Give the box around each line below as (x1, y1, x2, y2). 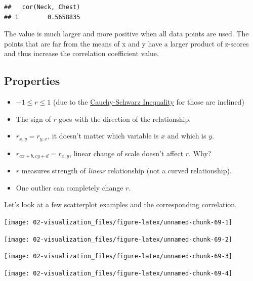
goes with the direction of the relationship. (59, 113, 191, 124)
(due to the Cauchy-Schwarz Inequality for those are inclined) (53, 97, 244, 107)
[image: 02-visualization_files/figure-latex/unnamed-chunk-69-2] (4, 236, 233, 243)
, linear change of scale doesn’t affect (69, 148, 184, 158)
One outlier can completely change (16, 182, 123, 193)
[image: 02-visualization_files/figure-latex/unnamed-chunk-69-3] (4, 253, 233, 260)
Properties (4, 73, 60, 88)
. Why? (189, 148, 212, 158)
